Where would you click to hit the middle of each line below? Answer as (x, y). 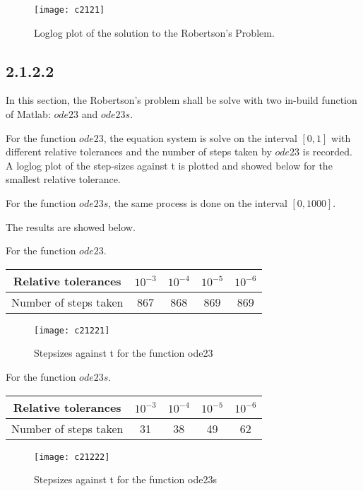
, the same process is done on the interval (198, 203)
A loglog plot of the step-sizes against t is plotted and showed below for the (169, 165)
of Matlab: (28, 114)
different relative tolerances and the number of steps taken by (139, 152)
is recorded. (327, 152)
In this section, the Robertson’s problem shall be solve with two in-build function (181, 100)
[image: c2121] (70, 10)
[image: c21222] (72, 457)
